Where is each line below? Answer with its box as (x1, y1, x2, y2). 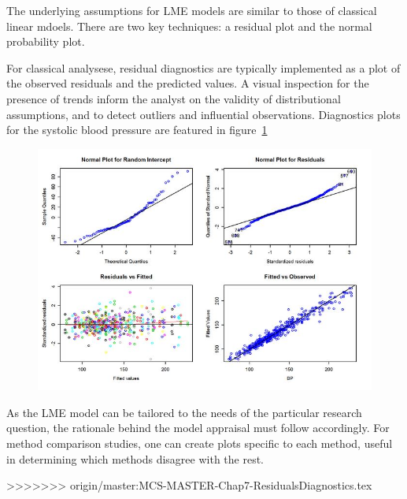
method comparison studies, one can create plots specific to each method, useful (6, 434, 393, 451)
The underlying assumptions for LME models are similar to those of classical (6, 2, 377, 18)
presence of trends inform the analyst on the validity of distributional (6, 90, 341, 106)
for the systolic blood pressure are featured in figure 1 (6, 121, 268, 138)
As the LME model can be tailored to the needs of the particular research (6, 404, 362, 420)
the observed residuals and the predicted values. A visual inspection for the (6, 75, 369, 91)
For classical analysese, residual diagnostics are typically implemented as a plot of (6, 59, 401, 76)
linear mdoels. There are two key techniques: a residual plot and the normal (6, 17, 372, 34)
